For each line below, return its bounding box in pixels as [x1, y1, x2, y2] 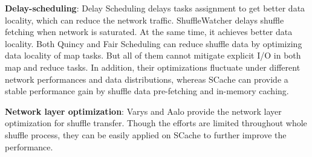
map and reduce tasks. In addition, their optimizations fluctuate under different [5, 60, 301, 73]
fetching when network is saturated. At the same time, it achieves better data [5, 25, 293, 38]
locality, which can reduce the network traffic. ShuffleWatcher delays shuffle [5, 13, 284, 26]
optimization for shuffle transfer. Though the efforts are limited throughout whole [5, 117, 307, 129]
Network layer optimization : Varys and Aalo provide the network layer [5, 104, 282, 117]
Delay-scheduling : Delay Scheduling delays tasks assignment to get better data [5, 2, 305, 14]
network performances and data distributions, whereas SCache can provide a [5, 72, 288, 85]
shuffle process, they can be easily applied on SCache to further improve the [5, 128, 287, 141]
